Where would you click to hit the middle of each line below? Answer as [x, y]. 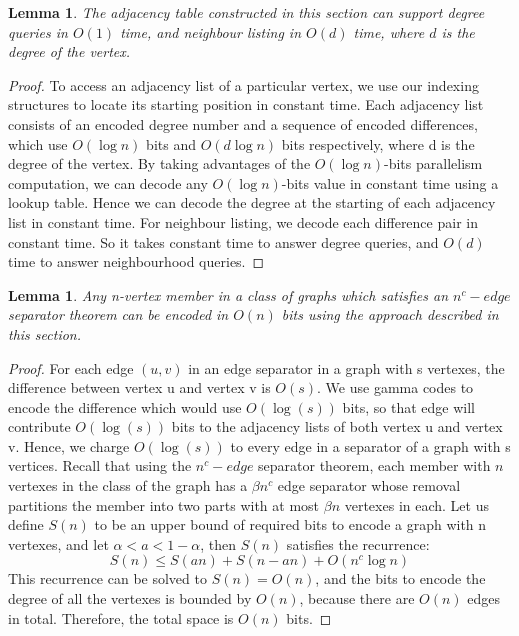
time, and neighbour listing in [211, 31]
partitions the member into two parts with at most [164, 504]
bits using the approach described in [390, 314]
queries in [38, 31]
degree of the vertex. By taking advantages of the [159, 163]
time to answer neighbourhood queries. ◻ [136, 261]
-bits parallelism [433, 163]
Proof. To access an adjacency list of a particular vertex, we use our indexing [243, 84]
